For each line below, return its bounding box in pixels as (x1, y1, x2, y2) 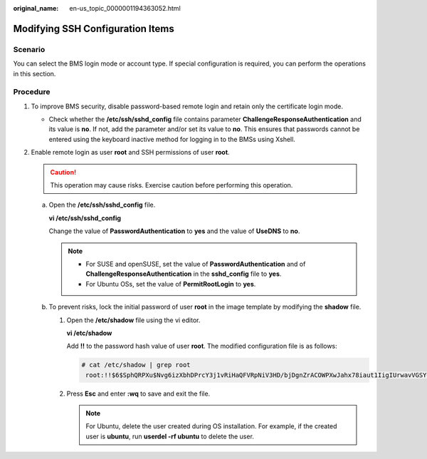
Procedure (13, 87, 51, 97)
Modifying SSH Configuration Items (13, 22, 174, 35)
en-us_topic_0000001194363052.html (69, 4, 181, 12)
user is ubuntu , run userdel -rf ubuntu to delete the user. (85, 432, 254, 440)
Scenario (13, 44, 46, 54)
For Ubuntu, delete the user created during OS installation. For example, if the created (85, 422, 337, 430)
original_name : (13, 4, 59, 12)
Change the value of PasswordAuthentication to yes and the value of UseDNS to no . (48, 227, 300, 235)
